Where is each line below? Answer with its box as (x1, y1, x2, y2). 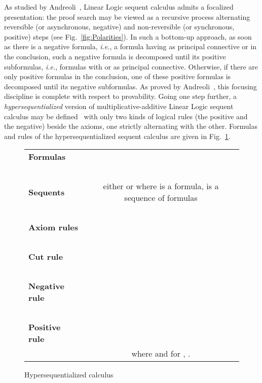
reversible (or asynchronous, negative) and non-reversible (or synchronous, (4, 21, 235, 32)
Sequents (28, 186, 65, 198)
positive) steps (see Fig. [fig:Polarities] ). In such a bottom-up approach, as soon (4, 31, 252, 42)
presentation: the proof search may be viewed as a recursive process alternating (4, 11, 250, 22)
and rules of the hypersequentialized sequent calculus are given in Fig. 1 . (4, 130, 231, 141)
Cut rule (28, 251, 63, 263)
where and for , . (131, 347, 191, 360)
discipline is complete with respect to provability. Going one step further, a (4, 91, 237, 101)
